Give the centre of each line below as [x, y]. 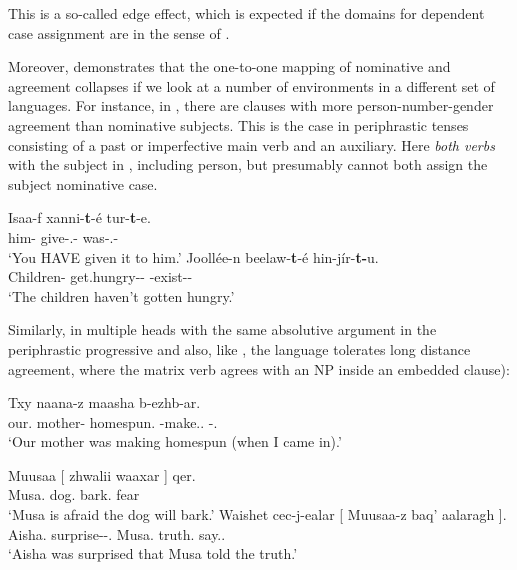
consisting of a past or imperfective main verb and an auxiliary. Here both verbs [251, 144]
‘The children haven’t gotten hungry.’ [121, 295]
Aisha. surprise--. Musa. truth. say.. [117, 533]
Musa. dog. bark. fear [74, 494]
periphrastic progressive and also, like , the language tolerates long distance [239, 348]
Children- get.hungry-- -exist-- [100, 276]
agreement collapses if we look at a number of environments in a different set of [251, 85]
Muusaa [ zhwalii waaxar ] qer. [102, 474]
